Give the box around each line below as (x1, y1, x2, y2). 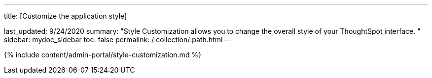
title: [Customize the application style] (4, 12, 127, 20)
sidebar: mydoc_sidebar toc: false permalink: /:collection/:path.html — (4, 35, 231, 44)
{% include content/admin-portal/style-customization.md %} (4, 51, 202, 59)
